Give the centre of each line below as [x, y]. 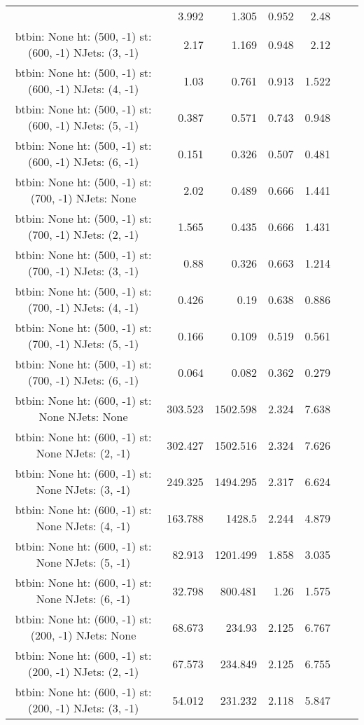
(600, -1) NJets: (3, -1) [84, 52]
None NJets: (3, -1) [83, 489]
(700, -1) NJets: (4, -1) [84, 307]
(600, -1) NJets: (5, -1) [84, 125]
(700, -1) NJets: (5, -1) [84, 344]
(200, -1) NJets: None [83, 635]
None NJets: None [83, 416]
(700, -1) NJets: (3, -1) [84, 271]
